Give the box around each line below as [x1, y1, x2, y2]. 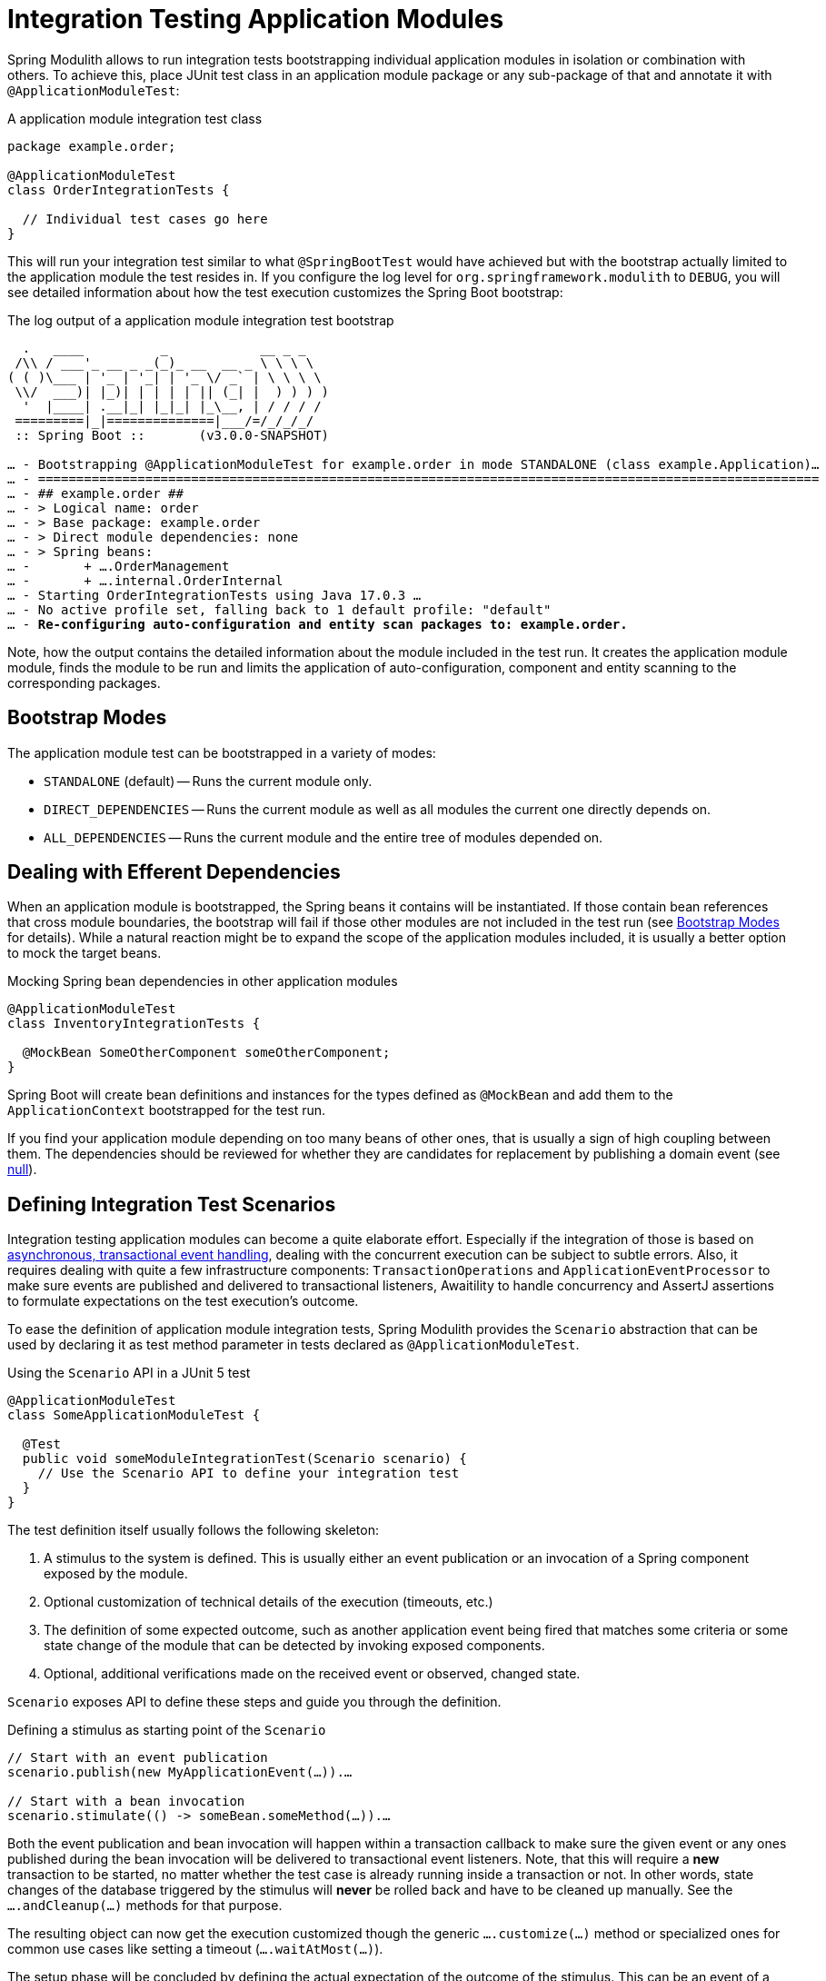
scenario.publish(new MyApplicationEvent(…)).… [7, 1765, 353, 1780]
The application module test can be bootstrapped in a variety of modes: [7, 744, 436, 761]
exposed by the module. [44, 1566, 188, 1582]
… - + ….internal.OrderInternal [7, 572, 284, 588]
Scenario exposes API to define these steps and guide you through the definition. [7, 1694, 502, 1710]
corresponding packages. [7, 674, 161, 691]
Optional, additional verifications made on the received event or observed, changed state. [44, 1666, 581, 1682]
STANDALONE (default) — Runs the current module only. [44, 772, 373, 789]
